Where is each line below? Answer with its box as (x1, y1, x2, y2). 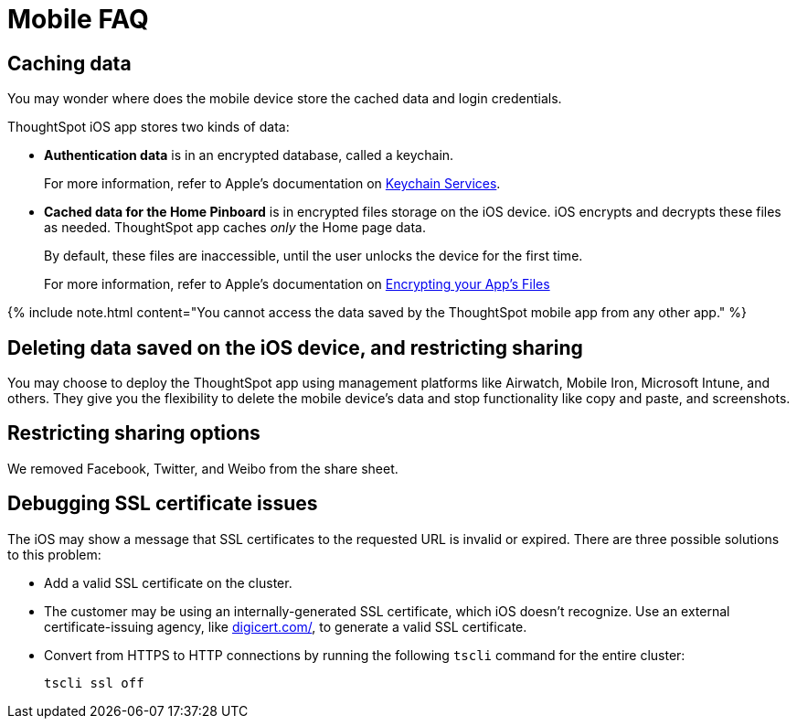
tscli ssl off (44, 675, 144, 690)
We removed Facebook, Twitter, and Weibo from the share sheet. (7, 460, 398, 476)
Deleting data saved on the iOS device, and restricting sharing (7, 336, 583, 359)
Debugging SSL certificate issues (7, 492, 318, 516)
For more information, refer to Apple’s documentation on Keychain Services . (44, 176, 501, 192)
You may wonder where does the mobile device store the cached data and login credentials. (7, 91, 562, 107)
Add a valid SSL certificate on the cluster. (44, 574, 292, 591)
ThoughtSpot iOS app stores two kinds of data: (7, 119, 290, 135)
